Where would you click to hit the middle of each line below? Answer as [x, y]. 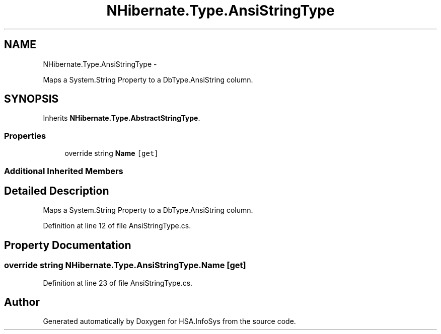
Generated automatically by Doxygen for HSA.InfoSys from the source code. [169, 321]
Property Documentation [68, 245]
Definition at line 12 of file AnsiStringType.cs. [117, 226]
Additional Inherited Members [64, 171]
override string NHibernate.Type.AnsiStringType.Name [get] [125, 265]
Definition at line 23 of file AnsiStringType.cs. [118, 283]
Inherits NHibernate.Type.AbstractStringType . [122, 118]
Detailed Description [57, 191]
